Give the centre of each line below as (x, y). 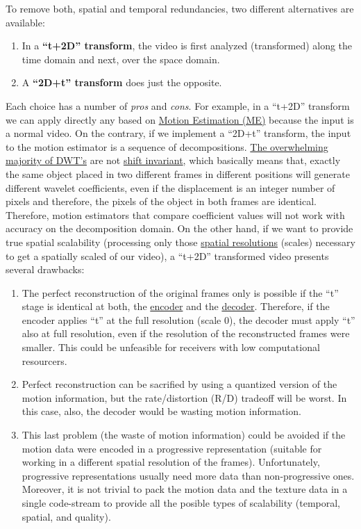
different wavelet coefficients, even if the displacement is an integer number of (170, 187)
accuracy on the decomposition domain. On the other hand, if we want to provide (179, 228)
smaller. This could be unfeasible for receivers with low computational (171, 347)
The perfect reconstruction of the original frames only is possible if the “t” (180, 292)
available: (25, 22)
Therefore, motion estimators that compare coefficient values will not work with (175, 214)
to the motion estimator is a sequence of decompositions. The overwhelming (167, 146)
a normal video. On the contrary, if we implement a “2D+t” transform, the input (178, 133)
